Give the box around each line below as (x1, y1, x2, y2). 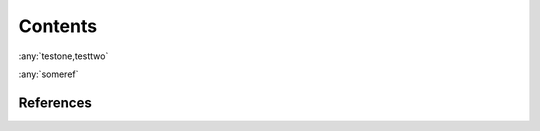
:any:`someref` (18, 68, 79, 80)
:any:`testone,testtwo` (18, 50, 109, 62)
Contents (18, 15, 98, 37)
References (18, 94, 92, 111)
